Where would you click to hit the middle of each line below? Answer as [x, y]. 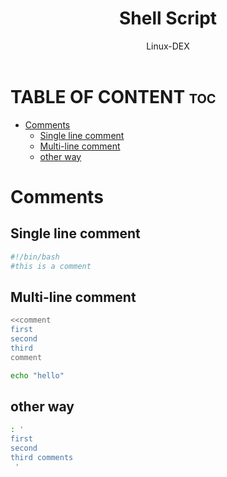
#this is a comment [51, 266]
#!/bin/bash [35, 257]
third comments [42, 457]
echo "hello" [37, 375]
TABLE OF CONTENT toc [113, 96]
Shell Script [168, 18]
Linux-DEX [168, 46]
